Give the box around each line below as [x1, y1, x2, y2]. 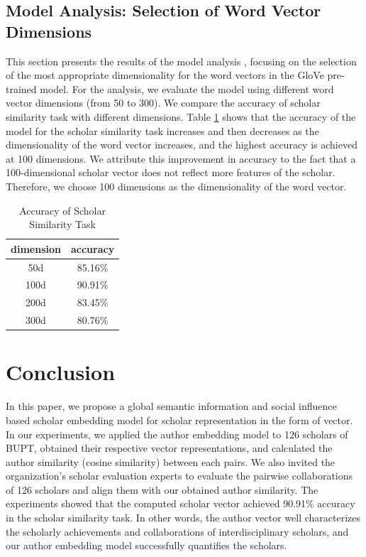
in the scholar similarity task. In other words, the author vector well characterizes [6, 510, 360, 525]
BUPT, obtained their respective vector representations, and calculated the [6, 440, 333, 455]
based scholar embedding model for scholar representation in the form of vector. [6, 412, 353, 427]
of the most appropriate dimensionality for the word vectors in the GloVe [6, 67, 324, 82]
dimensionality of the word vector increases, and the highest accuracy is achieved [6, 137, 357, 152]
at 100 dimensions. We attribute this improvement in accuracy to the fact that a [6, 151, 356, 166]
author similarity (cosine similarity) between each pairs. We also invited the [6, 454, 335, 469]
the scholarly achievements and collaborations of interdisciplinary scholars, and [6, 524, 349, 539]
